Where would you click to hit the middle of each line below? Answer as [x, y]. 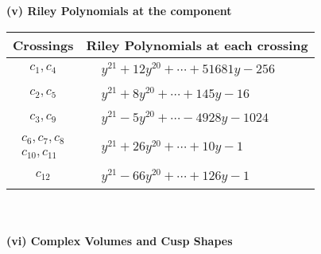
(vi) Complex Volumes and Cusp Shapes [120, 241]
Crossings [43, 45]
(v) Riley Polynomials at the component [119, 10]
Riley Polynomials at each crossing [197, 45]
